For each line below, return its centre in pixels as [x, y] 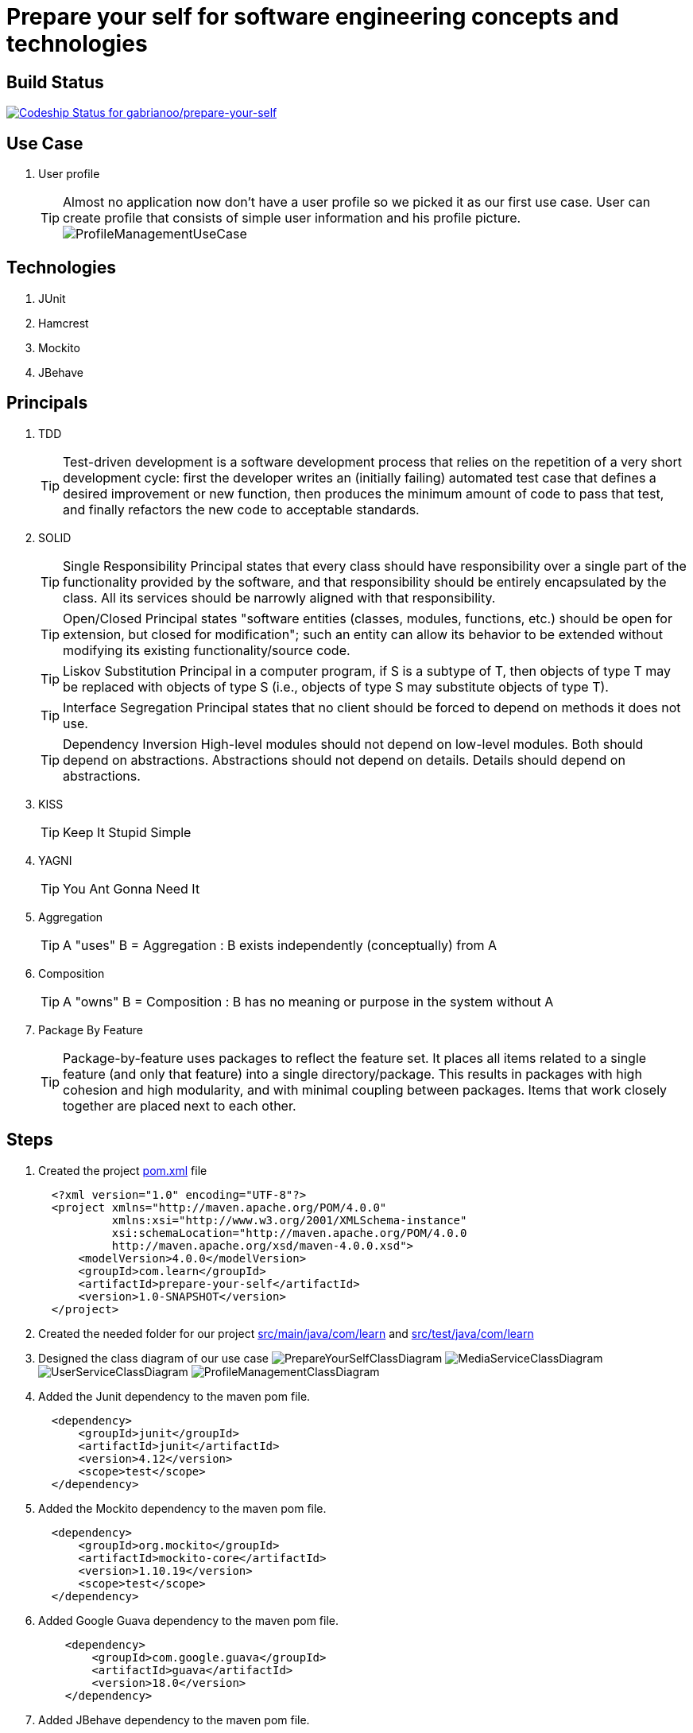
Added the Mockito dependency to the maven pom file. [182, 1508]
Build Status [55, 82]
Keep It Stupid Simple [127, 832]
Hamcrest [64, 323]
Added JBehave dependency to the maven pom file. [174, 1719]
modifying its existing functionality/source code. [207, 650]
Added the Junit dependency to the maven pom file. [174, 1396]
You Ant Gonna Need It [132, 888]
